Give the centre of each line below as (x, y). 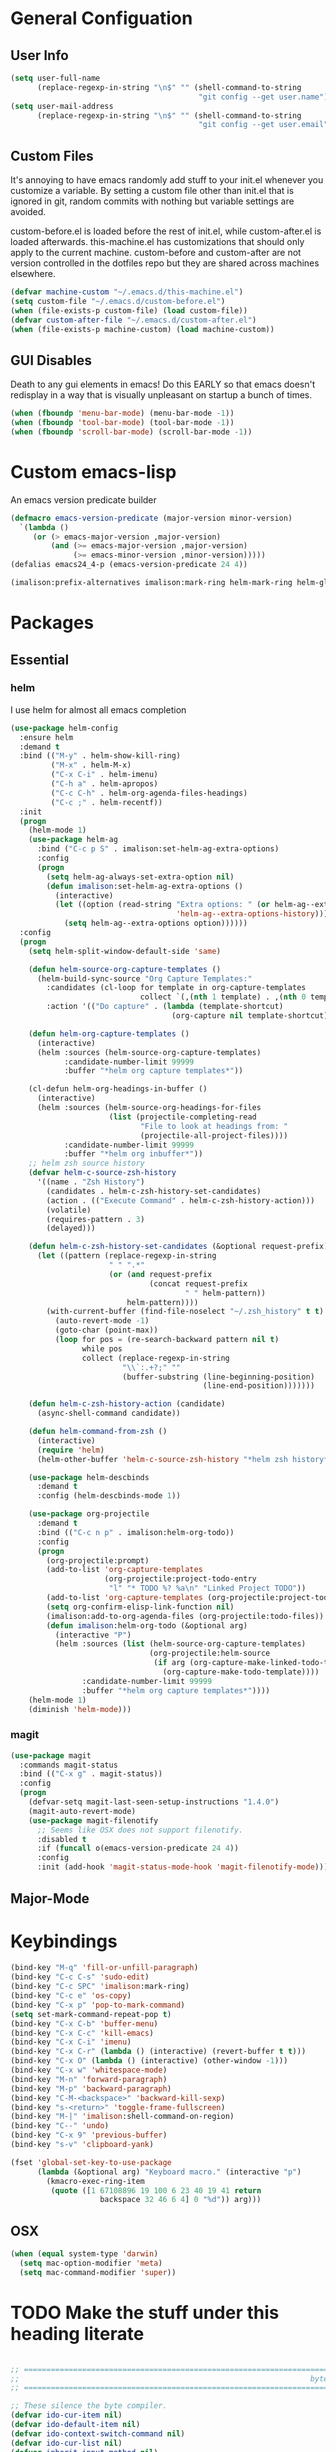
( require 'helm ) (70, 1450)
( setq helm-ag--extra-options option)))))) (155, 923)
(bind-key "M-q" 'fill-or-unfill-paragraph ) (104, 1968)
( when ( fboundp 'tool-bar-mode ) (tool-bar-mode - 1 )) (122, 423)
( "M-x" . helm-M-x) (91, 765)
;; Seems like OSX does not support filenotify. (140, 1830)
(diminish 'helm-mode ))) (80, 1709)
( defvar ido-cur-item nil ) (66, 2415)
